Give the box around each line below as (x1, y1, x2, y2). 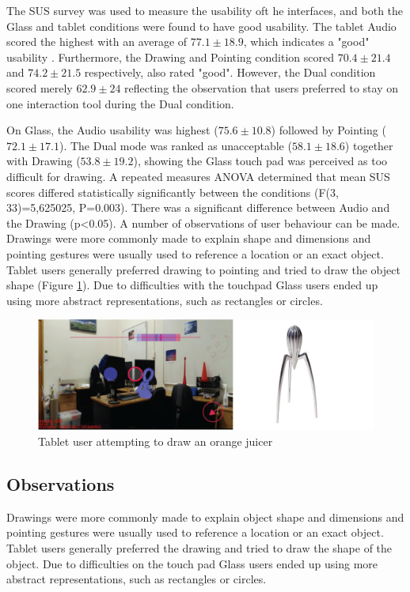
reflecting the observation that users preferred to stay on (124, 79, 398, 96)
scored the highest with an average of (6, 33, 188, 50)
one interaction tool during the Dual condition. (6, 95, 234, 111)
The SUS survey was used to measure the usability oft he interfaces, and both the (6, 2, 404, 18)
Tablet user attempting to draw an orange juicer (38, 432, 273, 449)
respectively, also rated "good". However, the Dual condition (84, 64, 376, 81)
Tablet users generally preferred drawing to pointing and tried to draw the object (6, 261, 401, 277)
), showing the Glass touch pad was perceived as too (133, 153, 388, 169)
